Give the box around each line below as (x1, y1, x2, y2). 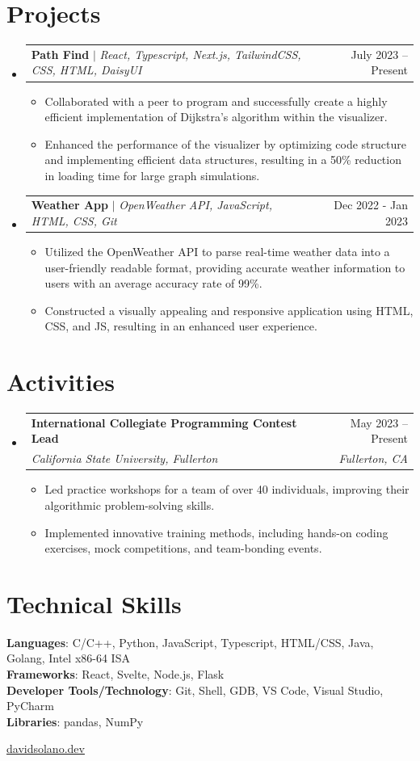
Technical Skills (6, 587, 182, 620)
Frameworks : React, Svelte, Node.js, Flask (6, 666, 225, 683)
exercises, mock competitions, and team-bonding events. (44, 540, 322, 557)
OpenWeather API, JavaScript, (119, 196, 272, 213)
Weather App (31, 196, 108, 213)
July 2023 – (351, 45, 408, 62)
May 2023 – (350, 414, 408, 431)
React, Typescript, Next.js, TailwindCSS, (99, 45, 301, 62)
